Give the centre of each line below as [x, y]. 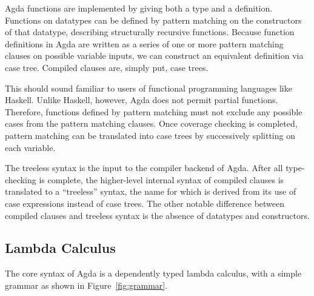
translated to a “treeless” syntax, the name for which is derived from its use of [151, 191]
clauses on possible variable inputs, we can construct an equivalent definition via [154, 55]
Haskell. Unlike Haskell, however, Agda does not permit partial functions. [142, 100]
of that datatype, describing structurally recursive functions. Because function [150, 32]
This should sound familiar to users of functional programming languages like [149, 88]
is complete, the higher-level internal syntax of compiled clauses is [162, 179]
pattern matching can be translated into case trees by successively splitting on [150, 135]
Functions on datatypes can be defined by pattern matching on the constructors [153, 20]
